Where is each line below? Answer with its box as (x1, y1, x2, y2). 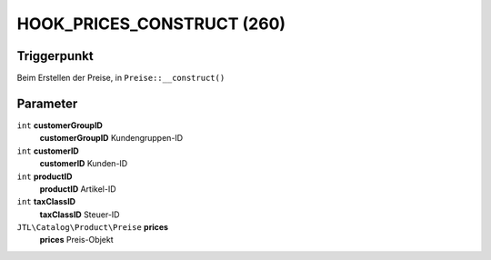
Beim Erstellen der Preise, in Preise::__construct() (16, 73, 225, 84)
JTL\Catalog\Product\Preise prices (16, 222, 168, 233)
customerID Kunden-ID (39, 158, 128, 169)
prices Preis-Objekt (39, 235, 114, 245)
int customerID (16, 145, 79, 156)
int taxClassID (16, 196, 76, 207)
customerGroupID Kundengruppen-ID (39, 133, 184, 144)
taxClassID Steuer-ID (39, 209, 120, 220)
